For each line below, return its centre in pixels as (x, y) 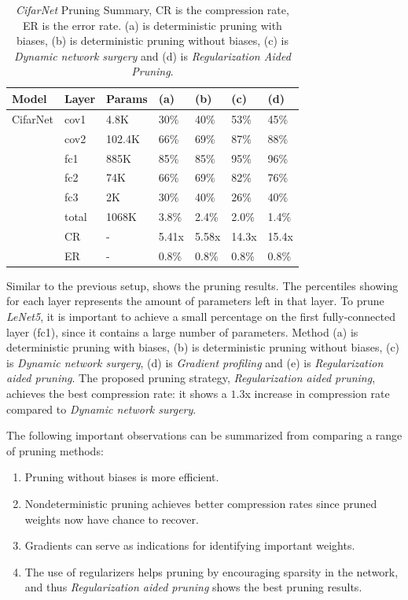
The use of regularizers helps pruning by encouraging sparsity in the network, (211, 571)
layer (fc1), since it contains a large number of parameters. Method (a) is (182, 331)
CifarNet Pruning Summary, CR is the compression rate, (152, 9)
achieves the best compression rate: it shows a (117, 393)
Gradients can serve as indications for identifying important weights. (190, 545)
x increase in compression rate (317, 393)
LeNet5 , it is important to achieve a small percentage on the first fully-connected (201, 316)
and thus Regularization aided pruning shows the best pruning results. (193, 587)
